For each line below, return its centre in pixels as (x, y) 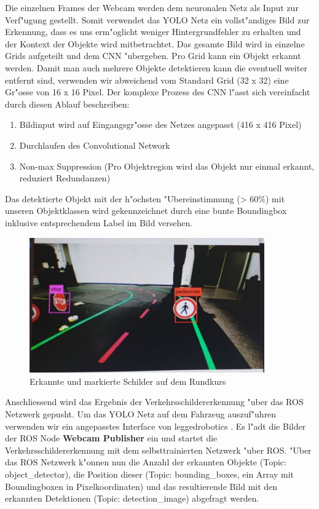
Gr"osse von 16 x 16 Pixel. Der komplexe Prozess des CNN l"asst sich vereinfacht (158, 92)
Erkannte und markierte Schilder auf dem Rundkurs (128, 381)
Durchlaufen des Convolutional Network (95, 145)
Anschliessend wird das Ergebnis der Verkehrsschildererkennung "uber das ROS (154, 402)
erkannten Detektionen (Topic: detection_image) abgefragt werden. (132, 498)
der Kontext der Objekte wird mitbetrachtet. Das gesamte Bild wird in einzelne (155, 43)
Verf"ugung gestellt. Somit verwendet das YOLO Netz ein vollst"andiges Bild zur (157, 19)
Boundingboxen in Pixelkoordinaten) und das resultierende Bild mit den (141, 486)
